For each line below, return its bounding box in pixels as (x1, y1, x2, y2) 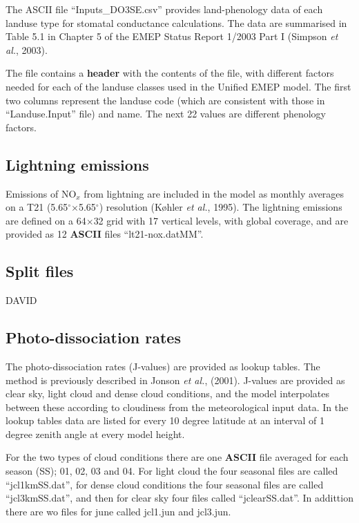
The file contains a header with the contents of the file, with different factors (6, 66, 334, 80)
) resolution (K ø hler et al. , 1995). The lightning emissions (99, 200, 342, 214)
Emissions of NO (6, 186, 77, 200)
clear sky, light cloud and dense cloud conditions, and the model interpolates (6, 386, 330, 401)
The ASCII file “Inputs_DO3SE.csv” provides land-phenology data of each (6, 2, 323, 16)
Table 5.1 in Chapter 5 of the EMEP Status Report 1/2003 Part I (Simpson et (6, 29, 338, 44)
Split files (6, 260, 74, 282)
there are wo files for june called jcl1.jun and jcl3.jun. (6, 504, 231, 518)
